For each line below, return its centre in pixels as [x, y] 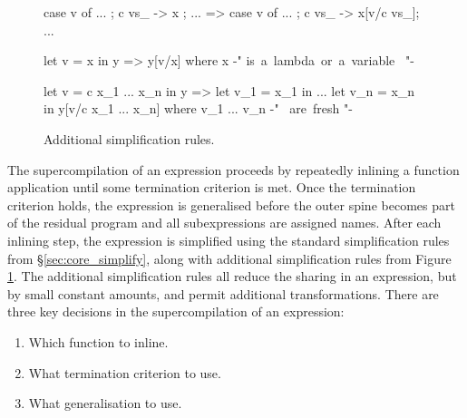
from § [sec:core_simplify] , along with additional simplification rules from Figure [229, 258]
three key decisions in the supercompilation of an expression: [176, 311]
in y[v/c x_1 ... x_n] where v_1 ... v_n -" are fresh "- [198, 108]
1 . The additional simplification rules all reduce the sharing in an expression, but [232, 276]
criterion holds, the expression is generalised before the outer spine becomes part [231, 204]
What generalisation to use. [105, 403]
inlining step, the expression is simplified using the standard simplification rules [229, 240]
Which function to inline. [98, 341]
